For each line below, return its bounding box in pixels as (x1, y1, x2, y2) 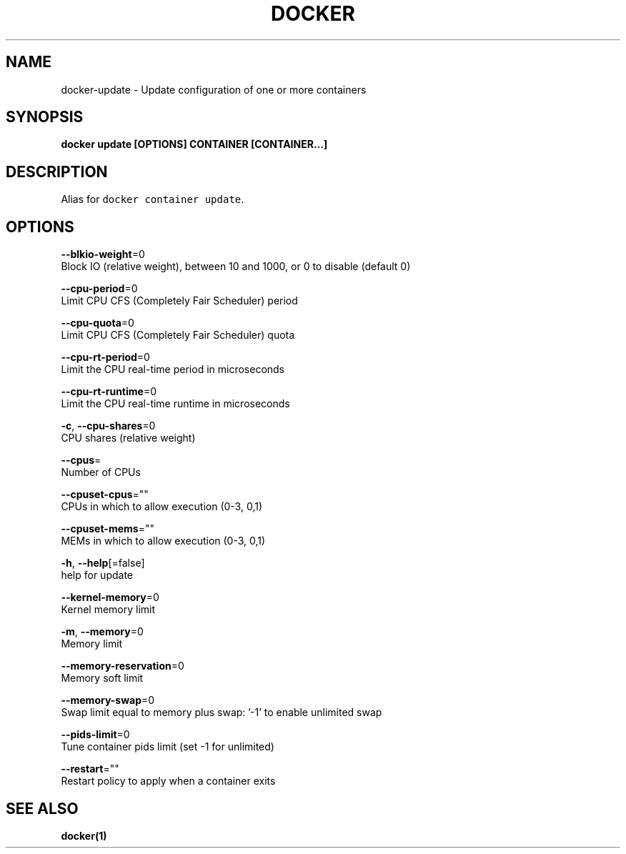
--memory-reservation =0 (61, 660, 184, 672)
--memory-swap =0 (61, 694, 155, 707)
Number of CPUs (61, 466, 141, 479)
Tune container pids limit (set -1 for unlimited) (61, 740, 274, 753)
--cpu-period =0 (61, 282, 138, 295)
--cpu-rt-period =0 (61, 351, 150, 364)
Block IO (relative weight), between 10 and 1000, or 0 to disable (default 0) (61, 260, 411, 273)
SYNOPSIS (6, 108, 84, 126)
